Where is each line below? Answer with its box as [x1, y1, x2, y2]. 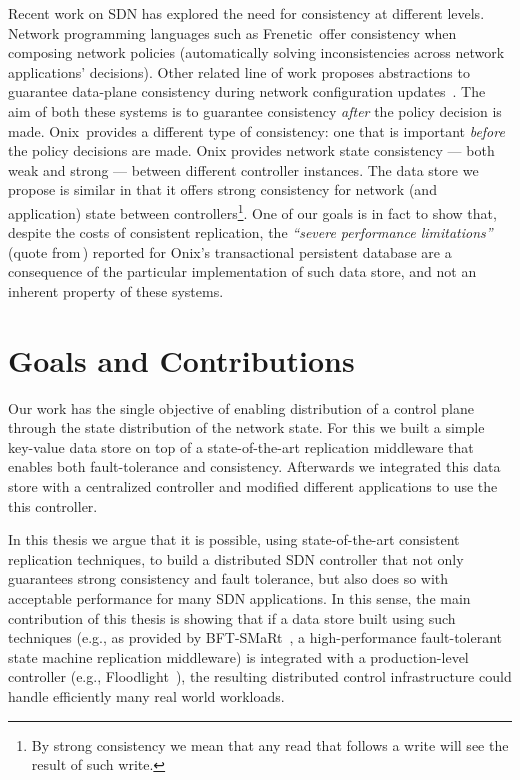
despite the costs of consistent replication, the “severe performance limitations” [8, 222, 493, 243]
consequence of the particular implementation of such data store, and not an [8, 261, 477, 282]
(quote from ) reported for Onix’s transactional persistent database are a [8, 241, 452, 262]
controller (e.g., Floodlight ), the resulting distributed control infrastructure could [8, 666, 512, 687]
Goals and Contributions [8, 339, 355, 380]
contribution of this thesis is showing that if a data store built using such [8, 607, 456, 628]
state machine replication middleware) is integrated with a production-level [8, 646, 469, 667]
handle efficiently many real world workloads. [8, 686, 285, 706]
